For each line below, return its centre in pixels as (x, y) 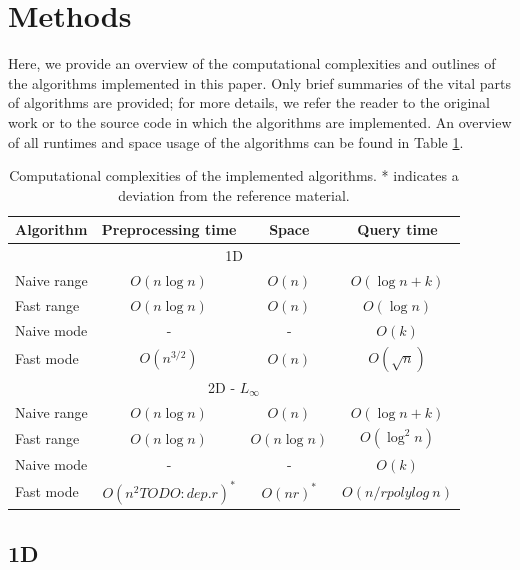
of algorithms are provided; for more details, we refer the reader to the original (249, 102)
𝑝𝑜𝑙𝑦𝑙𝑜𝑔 (408, 493)
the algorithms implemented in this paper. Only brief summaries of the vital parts (260, 82)
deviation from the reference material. (234, 194)
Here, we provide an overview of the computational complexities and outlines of (252, 63)
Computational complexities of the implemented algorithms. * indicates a (234, 175)
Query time (397, 229)
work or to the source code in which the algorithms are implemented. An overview (260, 121)
